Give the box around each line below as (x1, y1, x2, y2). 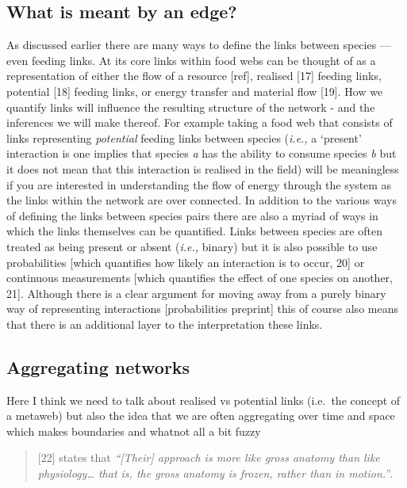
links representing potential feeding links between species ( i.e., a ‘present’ (6, 129, 362, 146)
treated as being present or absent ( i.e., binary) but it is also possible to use (6, 238, 378, 254)
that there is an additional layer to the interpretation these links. (6, 315, 323, 332)
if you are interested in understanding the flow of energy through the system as (6, 176, 392, 193)
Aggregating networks (6, 354, 190, 379)
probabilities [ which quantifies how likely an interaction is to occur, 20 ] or (6, 254, 365, 270)
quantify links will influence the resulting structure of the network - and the (6, 98, 375, 115)
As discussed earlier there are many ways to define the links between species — (6, 36, 391, 53)
